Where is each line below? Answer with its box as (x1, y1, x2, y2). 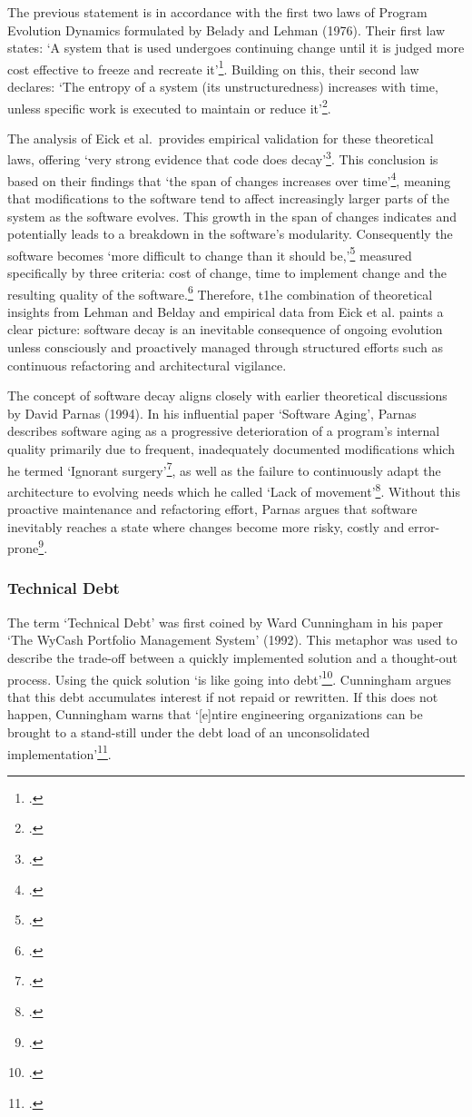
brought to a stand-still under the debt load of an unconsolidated (7, 722, 370, 741)
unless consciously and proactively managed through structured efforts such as (7, 338, 443, 357)
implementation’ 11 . (7, 741, 112, 763)
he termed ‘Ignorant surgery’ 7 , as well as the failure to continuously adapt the (7, 458, 441, 479)
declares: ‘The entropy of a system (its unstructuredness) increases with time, (7, 77, 438, 96)
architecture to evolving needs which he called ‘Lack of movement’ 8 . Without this (7, 479, 460, 500)
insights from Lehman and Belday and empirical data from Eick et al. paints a (7, 301, 444, 321)
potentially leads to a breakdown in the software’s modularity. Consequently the (7, 224, 453, 243)
